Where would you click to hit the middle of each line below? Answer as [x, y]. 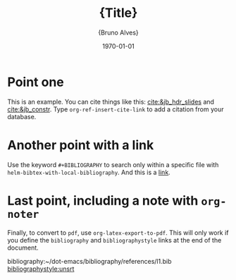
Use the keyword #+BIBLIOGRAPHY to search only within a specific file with [113, 164]
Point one [36, 82]
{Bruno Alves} [118, 32]
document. [23, 248]
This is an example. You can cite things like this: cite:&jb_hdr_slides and [111, 102]
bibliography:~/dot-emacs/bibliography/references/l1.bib [89, 261]
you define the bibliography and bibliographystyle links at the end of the [114, 240]
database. [22, 116]
